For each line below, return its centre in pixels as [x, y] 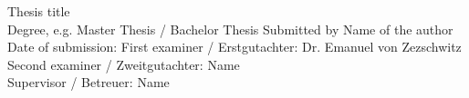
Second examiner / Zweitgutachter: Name [124, 64]
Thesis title [39, 11]
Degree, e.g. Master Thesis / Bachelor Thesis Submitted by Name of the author [230, 29]
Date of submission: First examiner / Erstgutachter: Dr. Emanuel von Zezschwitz [234, 47]
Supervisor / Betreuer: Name [89, 82]
